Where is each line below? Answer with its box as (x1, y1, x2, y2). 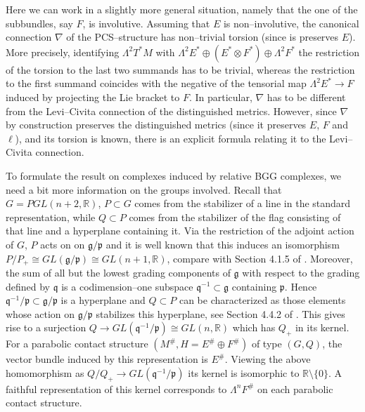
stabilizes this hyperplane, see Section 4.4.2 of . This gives (96, 306, 345, 321)
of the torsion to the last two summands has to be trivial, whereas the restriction (6, 62, 355, 77)
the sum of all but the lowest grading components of (6, 265, 231, 279)
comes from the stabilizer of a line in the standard (134, 196, 351, 211)
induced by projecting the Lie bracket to (6, 89, 180, 104)
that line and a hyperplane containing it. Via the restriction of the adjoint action (6, 223, 354, 238)
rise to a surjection (6, 320, 87, 335)
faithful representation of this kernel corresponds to (6, 381, 227, 396)
